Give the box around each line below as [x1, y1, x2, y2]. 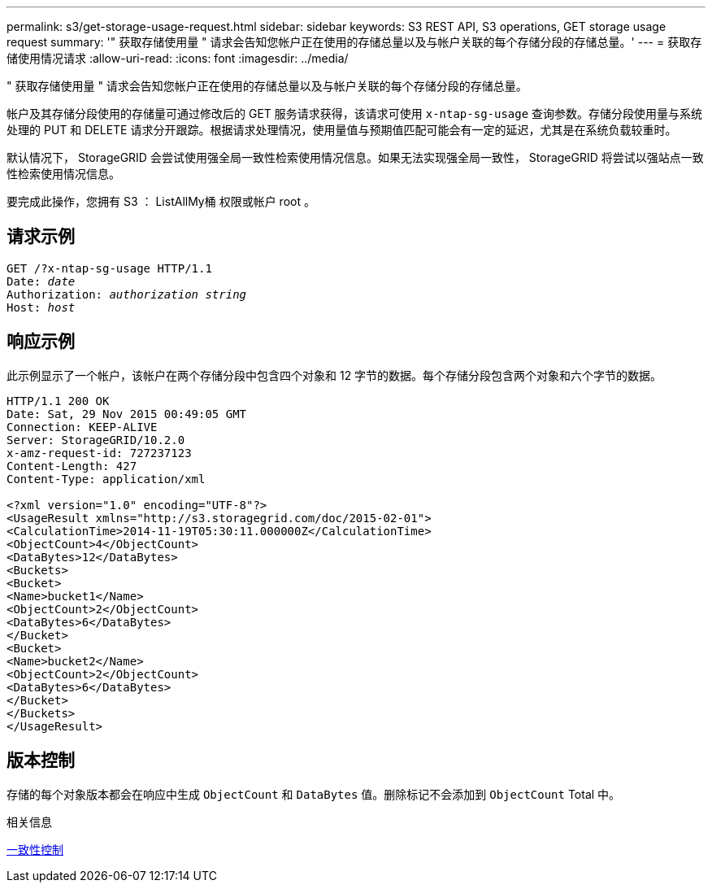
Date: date [7, 274, 76, 288]
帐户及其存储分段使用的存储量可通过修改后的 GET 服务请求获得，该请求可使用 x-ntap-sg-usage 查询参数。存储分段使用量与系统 [7, 107, 703, 120]
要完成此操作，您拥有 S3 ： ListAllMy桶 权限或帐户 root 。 [7, 194, 315, 208]
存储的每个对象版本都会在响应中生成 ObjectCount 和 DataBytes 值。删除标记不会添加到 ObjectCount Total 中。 [7, 787, 621, 801]
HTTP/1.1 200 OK [7, 394, 110, 407]
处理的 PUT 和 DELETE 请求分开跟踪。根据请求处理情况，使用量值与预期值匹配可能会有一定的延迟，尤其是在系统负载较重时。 [7, 123, 677, 137]
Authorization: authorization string [7, 287, 247, 301]
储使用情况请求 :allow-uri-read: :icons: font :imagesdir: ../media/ [7, 51, 349, 65]
